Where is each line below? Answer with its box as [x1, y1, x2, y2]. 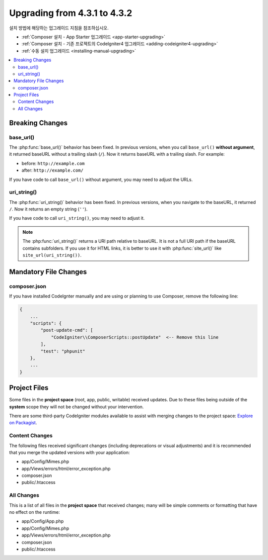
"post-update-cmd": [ [40, 327, 93, 333]
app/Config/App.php [21, 518, 64, 524]
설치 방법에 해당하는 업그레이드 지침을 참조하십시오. [9, 25, 109, 31]
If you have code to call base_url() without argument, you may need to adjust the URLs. [9, 177, 193, 183]
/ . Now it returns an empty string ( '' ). [9, 206, 88, 212]
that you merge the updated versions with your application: [9, 449, 130, 455]
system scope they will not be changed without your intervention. [9, 403, 144, 410]
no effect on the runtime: [9, 509, 60, 515]
